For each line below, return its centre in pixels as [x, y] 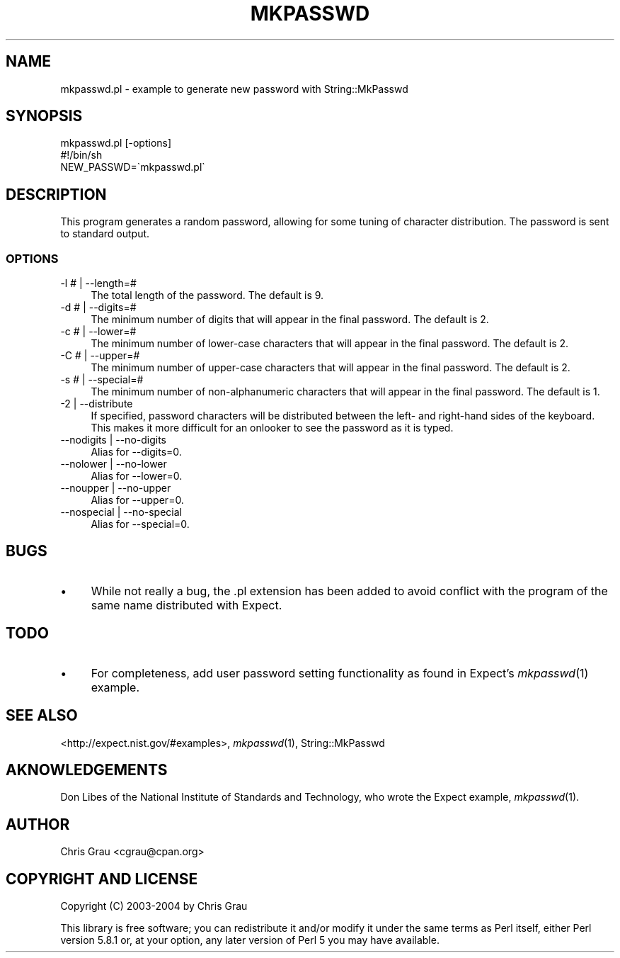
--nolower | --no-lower [114, 464]
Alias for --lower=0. [137, 476]
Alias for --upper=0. [137, 500]
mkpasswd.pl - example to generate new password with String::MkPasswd [234, 89]
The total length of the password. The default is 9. [207, 295]
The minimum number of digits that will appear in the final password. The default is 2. [290, 320]
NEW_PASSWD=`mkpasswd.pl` [133, 167]
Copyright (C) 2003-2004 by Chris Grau [154, 906]
